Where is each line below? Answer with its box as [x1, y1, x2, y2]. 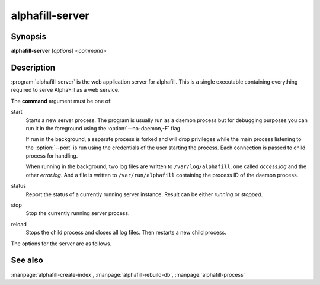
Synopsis [11, 31, 47, 41]
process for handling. [25, 152, 78, 159]
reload [11, 220, 27, 228]
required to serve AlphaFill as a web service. [11, 87, 120, 94]
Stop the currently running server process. [25, 210, 130, 217]
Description [11, 62, 56, 72]
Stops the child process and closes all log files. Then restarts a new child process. [25, 229, 226, 236]
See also [11, 255, 44, 265]
